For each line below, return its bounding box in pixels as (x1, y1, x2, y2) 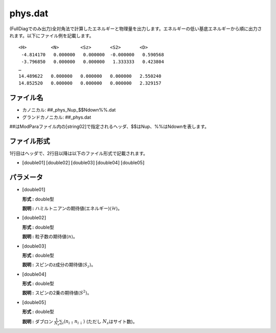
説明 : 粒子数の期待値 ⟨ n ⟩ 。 (22, 233, 78, 240)
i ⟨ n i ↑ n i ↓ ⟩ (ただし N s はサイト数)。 (62, 318, 137, 326)
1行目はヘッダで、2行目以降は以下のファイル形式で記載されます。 (9, 150, 148, 156)
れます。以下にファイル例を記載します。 (9, 32, 94, 38)
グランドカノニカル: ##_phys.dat (22, 114, 91, 120)
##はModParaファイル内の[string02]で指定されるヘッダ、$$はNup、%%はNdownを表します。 (9, 123, 210, 129)
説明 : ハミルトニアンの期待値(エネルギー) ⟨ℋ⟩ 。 (22, 205, 123, 211)
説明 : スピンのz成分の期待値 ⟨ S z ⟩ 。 (22, 261, 96, 269)
